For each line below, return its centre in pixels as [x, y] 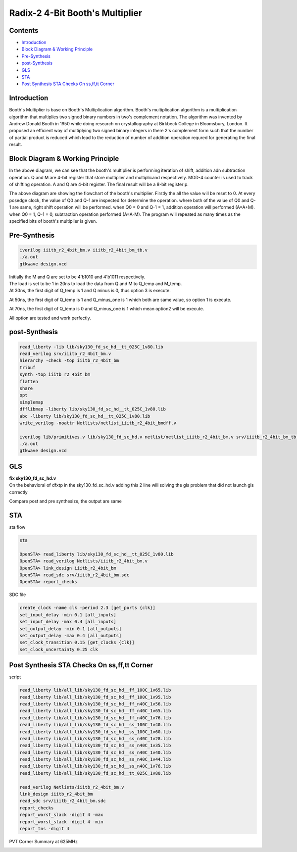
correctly [18, 492]
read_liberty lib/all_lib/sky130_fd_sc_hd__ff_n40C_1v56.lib [95, 704]
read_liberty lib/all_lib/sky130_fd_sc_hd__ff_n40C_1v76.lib [95, 718]
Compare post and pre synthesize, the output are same [66, 501]
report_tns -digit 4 [44, 828]
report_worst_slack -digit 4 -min [61, 822]
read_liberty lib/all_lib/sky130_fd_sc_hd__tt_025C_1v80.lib [95, 773]
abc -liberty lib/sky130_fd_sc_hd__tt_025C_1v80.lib [85, 416]
